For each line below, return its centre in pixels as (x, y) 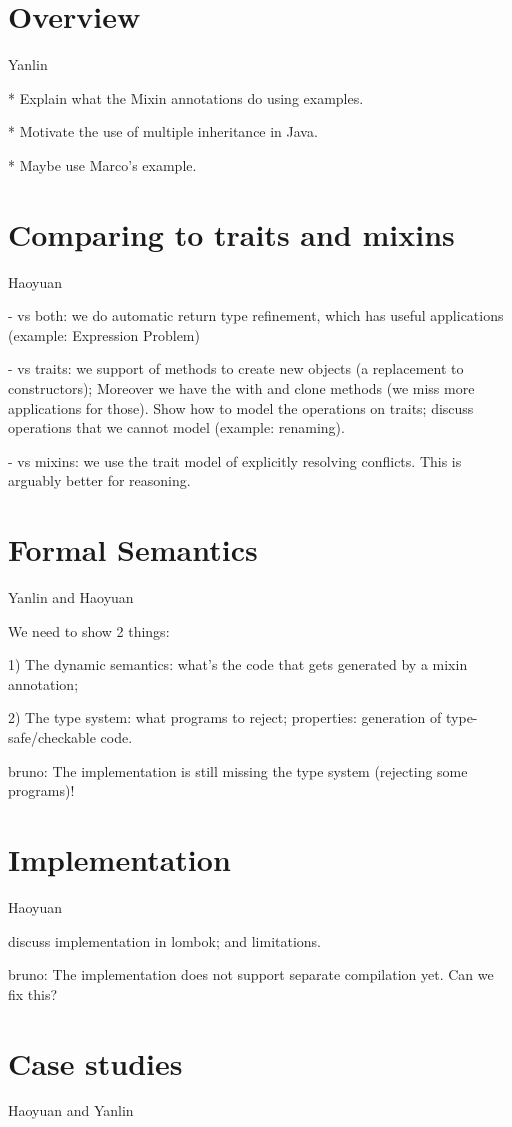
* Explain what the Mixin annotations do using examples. (186, 97)
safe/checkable (52, 737)
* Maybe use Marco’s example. (102, 164)
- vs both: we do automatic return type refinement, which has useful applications (256, 315)
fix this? (33, 993)
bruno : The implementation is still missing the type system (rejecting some (238, 770)
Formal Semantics (133, 549)
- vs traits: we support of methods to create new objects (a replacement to (236, 368)
